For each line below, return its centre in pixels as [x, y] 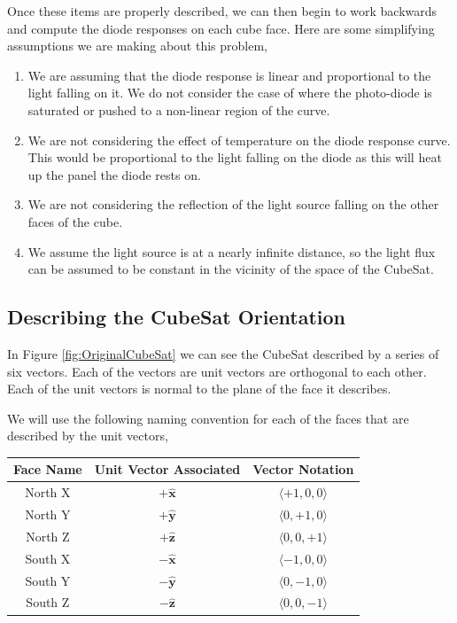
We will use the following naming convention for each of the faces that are [208, 418]
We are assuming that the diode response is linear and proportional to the [229, 75]
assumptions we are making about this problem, [137, 46]
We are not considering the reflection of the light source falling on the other [233, 204]
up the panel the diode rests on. [114, 174]
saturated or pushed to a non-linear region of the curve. [179, 109]
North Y [48, 514]
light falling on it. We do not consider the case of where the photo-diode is [230, 93]
